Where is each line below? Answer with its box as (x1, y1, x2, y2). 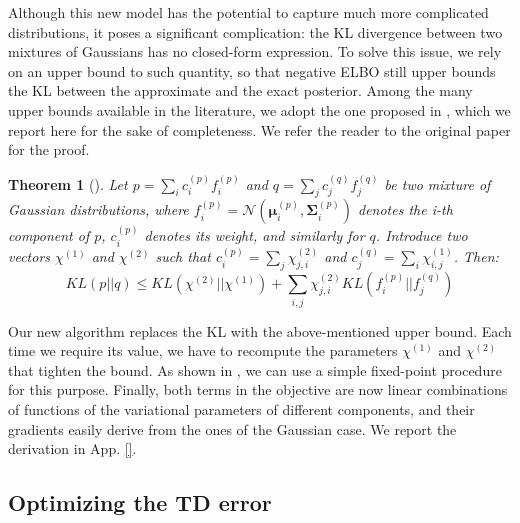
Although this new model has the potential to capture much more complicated (8, 2, 489, 22)
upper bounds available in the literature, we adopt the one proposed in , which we (8, 99, 511, 120)
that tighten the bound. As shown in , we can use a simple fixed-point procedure (8, 359, 502, 380)
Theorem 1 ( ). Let (8, 173, 128, 194)
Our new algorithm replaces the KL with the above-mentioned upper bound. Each (8, 320, 512, 341)
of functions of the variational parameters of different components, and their (8, 398, 475, 419)
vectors (8, 246, 51, 267)
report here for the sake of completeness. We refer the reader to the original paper (8, 119, 511, 140)
